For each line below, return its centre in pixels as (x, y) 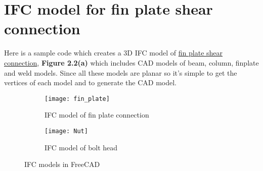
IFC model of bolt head (81, 147)
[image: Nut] (66, 131)
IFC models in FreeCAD (62, 164)
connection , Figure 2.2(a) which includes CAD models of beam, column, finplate (131, 62)
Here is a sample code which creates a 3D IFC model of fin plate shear (114, 53)
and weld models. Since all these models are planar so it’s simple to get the (121, 72)
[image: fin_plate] (77, 99)
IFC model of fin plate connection (97, 115)
